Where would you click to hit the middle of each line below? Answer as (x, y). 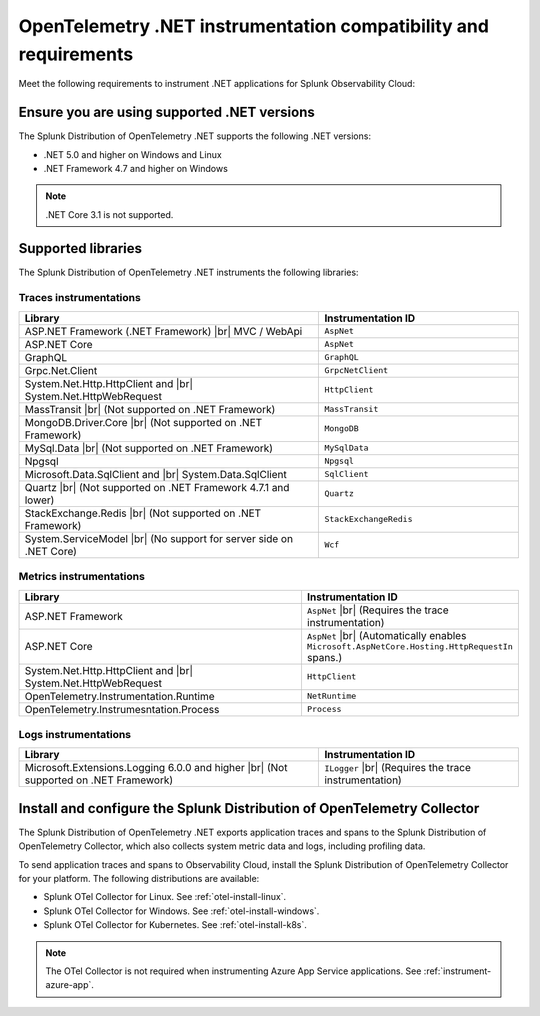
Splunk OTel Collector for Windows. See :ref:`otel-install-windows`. (181, 911)
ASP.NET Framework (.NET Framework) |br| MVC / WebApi (163, 331)
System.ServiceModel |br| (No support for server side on (159, 538)
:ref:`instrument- (457, 971)
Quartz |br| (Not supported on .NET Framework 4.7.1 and (157, 487)
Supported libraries (80, 248)
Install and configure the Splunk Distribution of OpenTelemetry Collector (249, 808)
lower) (39, 500)
